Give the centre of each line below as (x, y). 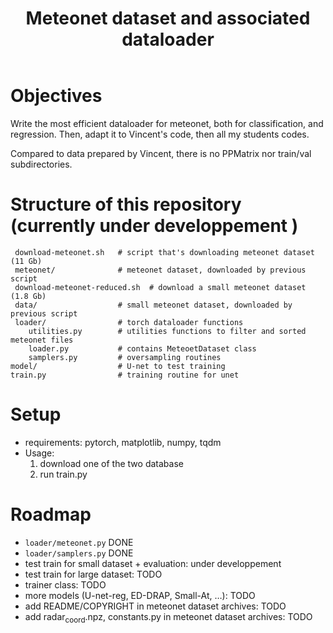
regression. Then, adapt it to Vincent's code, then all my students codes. (160, 134)
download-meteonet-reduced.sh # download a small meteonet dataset (160, 287)
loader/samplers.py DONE (79, 553)
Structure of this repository (126, 204)
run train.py (63, 474)
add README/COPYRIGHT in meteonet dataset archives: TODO (155, 606)
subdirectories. (41, 164)
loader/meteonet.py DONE (79, 542)
